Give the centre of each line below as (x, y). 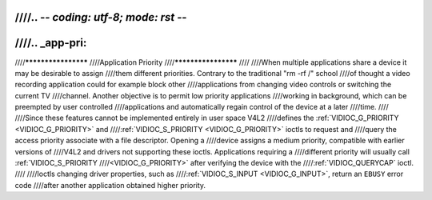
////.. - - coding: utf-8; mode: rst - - (101, 17)
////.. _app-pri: (51, 43)
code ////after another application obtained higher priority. (110, 185)
